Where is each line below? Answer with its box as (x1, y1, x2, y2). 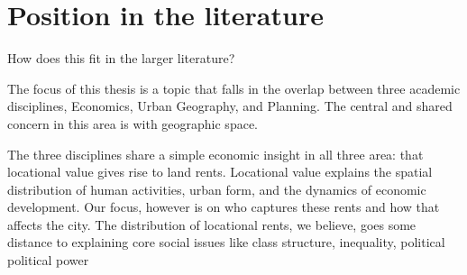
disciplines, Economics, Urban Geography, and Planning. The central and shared (7, 96, 453, 115)
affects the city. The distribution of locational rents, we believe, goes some (7, 215, 417, 234)
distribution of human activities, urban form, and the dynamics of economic (7, 179, 426, 198)
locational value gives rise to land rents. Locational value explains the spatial (7, 162, 433, 181)
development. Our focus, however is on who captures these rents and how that (7, 197, 440, 216)
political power (7, 251, 89, 270)
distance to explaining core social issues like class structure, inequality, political (7, 233, 445, 252)
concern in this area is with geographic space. (7, 114, 258, 133)
